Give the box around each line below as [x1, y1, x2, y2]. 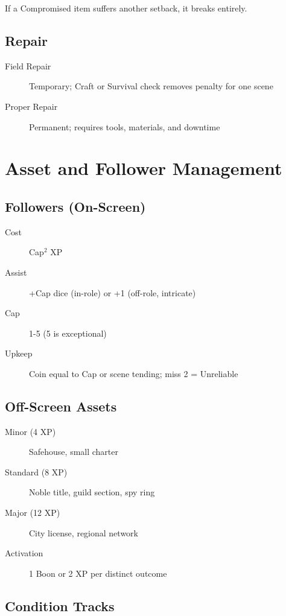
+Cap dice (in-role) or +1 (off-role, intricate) [29, 286, 196, 299]
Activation [5, 547, 43, 559]
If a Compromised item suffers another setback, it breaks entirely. [5, 2, 247, 14]
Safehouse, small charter [29, 445, 119, 458]
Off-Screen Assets [5, 396, 117, 415]
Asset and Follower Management [5, 156, 282, 180]
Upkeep [5, 347, 33, 360]
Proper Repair [5, 100, 58, 112]
